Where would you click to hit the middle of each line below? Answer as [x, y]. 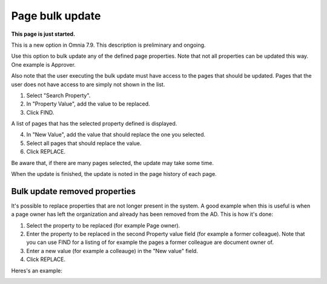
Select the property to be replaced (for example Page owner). [103, 225]
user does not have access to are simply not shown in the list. [88, 84]
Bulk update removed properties [74, 191]
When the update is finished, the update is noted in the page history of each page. [114, 174]
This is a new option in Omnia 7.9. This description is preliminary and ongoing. [108, 45]
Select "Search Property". [58, 95]
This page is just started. [43, 34]
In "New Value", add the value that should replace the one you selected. [116, 135]
